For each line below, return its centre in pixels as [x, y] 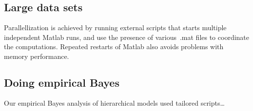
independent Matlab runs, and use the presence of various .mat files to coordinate [127, 37]
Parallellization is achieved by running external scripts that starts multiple [115, 28]
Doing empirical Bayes [62, 82]
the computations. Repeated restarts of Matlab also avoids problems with [114, 46]
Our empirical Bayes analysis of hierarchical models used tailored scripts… [114, 102]
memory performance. [37, 56]
